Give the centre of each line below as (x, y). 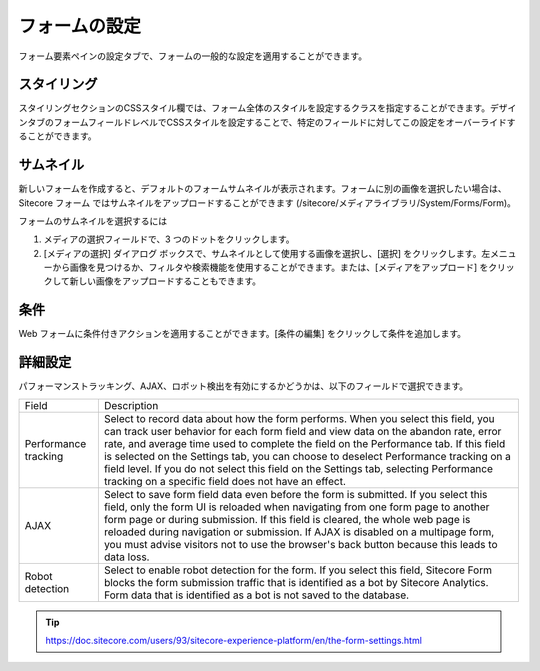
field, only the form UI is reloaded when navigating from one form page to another (296, 507)
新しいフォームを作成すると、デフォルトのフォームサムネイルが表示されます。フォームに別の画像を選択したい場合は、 (262, 189)
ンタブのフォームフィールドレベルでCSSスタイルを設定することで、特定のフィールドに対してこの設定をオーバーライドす (267, 122)
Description (131, 405)
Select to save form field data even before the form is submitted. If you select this (295, 494)
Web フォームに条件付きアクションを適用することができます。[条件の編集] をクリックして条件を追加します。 (242, 334)
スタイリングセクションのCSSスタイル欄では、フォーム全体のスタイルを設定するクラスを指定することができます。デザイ (267, 108)
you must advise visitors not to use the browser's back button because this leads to (300, 544)
